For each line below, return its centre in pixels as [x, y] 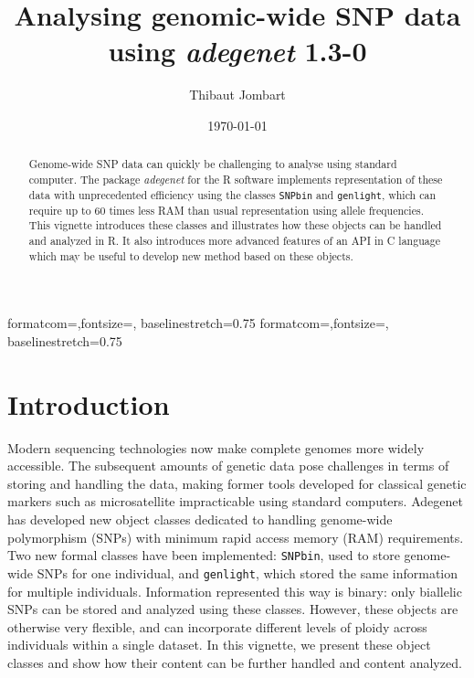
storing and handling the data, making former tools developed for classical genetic [237, 483]
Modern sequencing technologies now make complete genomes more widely [216, 447]
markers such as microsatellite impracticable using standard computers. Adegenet [235, 501]
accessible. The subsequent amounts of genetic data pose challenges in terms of [228, 466]
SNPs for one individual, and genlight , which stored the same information [248, 572]
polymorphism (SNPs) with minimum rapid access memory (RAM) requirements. [236, 537]
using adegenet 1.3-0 [237, 51]
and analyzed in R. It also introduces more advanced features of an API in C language [234, 241]
